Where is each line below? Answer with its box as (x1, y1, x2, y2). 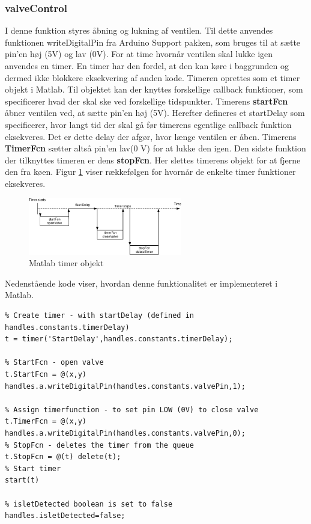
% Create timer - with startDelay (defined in (5, 311, 194, 320)
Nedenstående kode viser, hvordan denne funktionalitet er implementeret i (5, 276, 278, 289)
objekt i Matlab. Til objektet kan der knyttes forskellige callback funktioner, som (5, 83, 303, 96)
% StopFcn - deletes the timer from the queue (5, 440, 194, 449)
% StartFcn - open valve (5, 358, 104, 367)
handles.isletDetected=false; (5, 511, 125, 520)
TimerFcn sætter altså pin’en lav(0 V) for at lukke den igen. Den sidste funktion (5, 142, 306, 154)
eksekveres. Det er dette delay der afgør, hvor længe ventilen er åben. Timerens (5, 130, 297, 142)
